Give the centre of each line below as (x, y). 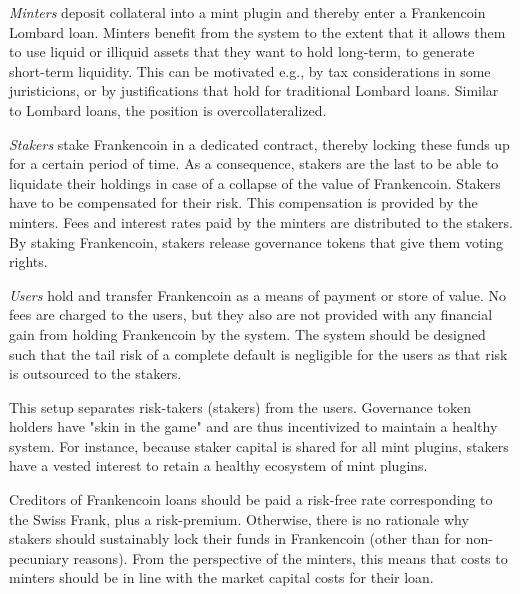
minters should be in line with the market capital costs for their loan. (221, 577)
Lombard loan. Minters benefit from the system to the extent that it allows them (257, 31)
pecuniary (39, 557)
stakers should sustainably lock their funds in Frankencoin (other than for (235, 538)
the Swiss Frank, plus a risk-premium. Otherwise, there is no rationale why (239, 518)
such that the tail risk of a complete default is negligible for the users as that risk (258, 353)
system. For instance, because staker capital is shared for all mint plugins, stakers (259, 445)
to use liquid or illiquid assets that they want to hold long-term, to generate (242, 51)
